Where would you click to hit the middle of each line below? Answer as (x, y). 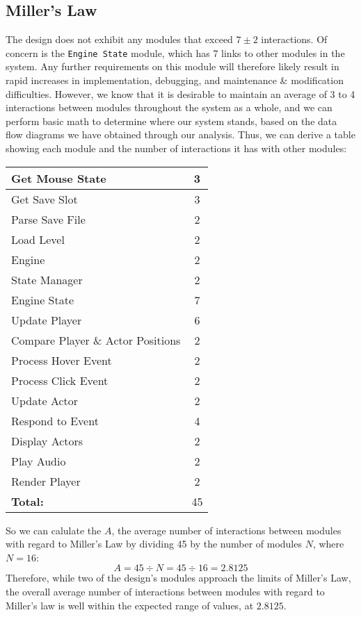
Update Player (47, 320)
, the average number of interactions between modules (226, 530)
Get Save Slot (45, 199)
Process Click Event (60, 380)
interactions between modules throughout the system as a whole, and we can (169, 107)
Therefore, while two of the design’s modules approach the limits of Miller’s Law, (178, 578)
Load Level (38, 239)
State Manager (47, 279)
